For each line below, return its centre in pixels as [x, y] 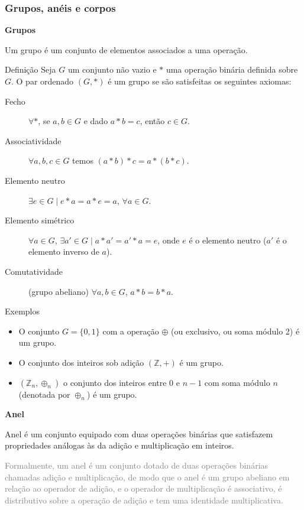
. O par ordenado [43, 81]
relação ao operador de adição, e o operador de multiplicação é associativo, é [143, 488]
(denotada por [44, 394]
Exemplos [22, 311]
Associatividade [33, 140]
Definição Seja [30, 69]
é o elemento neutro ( [228, 240]
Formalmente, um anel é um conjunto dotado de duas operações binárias [137, 465]
